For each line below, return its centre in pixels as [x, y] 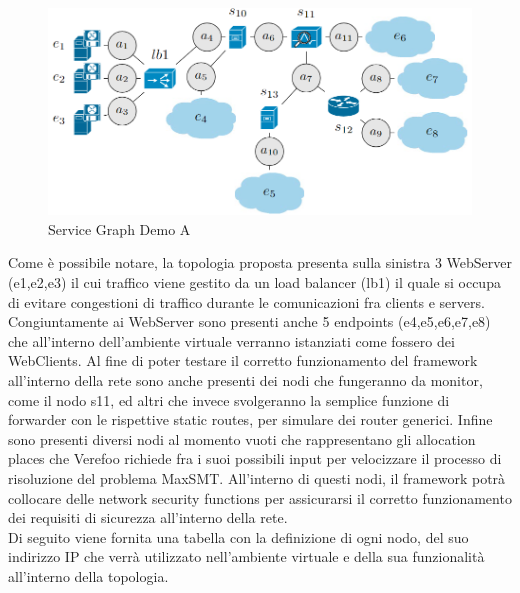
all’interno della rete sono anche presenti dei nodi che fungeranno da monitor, [245, 380]
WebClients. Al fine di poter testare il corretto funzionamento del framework [243, 360]
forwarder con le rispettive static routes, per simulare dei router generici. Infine [250, 419]
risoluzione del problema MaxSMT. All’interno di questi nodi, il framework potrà [257, 477]
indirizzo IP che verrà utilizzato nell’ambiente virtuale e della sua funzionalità [246, 556]
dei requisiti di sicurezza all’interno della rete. [148, 517]
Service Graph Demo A [119, 228]
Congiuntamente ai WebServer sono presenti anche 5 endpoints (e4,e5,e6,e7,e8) [249, 321]
